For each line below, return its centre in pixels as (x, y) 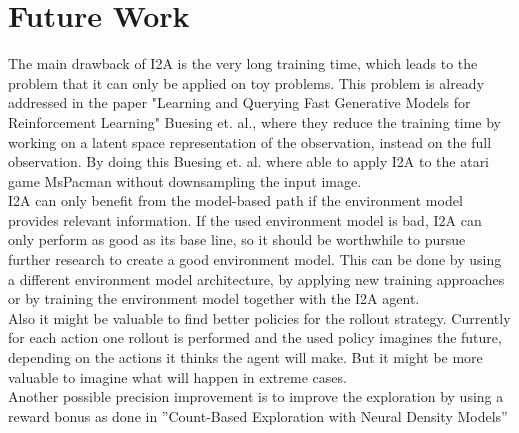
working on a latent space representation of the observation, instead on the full (250, 141)
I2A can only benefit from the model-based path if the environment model (235, 200)
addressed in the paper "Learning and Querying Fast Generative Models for (239, 102)
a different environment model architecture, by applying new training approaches (256, 278)
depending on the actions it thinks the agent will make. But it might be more (245, 357)
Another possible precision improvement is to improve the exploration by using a (256, 396)
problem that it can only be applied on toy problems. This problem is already (246, 82)
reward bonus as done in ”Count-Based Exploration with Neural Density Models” (258, 415)
